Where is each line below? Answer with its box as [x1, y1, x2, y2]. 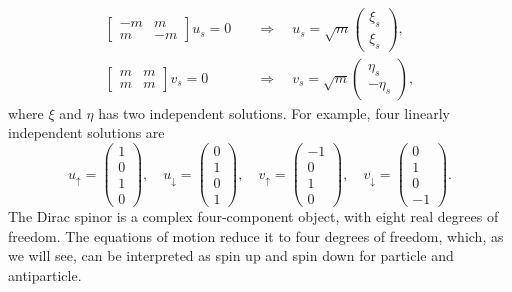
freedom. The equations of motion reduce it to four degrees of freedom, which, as [8, 225, 504, 246]
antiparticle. [8, 264, 82, 285]
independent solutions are [8, 122, 165, 143]
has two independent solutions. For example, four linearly [98, 102, 450, 123]
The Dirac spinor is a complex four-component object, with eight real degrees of [8, 206, 499, 227]
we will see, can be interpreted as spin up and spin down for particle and [8, 245, 454, 266]
